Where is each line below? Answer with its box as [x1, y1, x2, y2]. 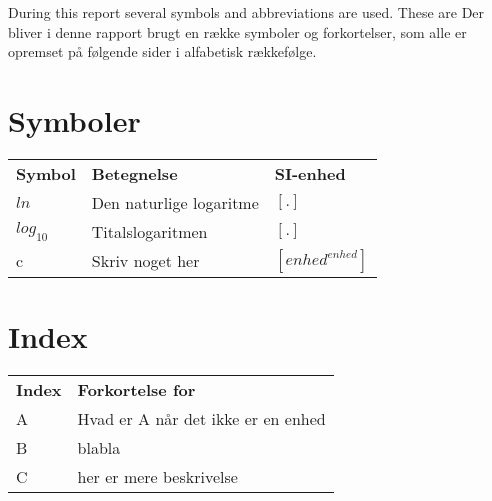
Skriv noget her [91, 249, 200, 273]
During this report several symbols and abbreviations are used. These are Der [8, 2, 485, 22]
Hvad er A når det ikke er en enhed [77, 407, 326, 431]
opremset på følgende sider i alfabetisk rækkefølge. [8, 41, 317, 62]
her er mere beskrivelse [77, 465, 238, 489]
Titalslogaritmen [91, 219, 208, 243]
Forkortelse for [77, 378, 196, 402]
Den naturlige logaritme [91, 190, 259, 214]
